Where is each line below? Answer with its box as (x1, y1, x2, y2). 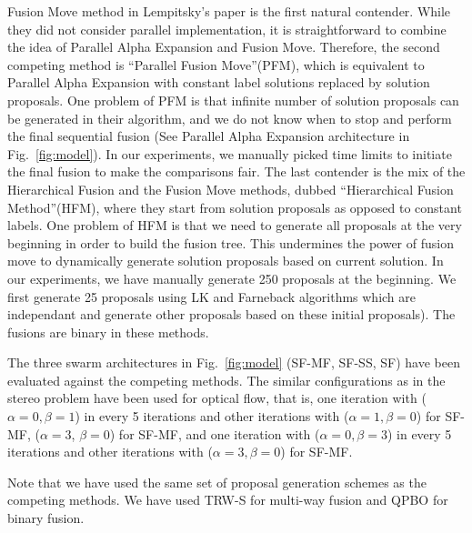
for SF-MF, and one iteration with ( (118, 424, 320, 443)
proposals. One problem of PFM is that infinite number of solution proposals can (7, 90, 459, 109)
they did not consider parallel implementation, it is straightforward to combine (7, 19, 447, 38)
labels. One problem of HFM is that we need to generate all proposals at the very (7, 216, 462, 235)
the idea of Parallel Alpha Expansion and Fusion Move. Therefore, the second (7, 37, 440, 56)
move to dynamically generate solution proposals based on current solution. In (7, 251, 444, 270)
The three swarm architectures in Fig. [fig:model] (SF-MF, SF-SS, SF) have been (7, 353, 460, 372)
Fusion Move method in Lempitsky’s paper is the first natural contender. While (7, 2, 451, 20)
